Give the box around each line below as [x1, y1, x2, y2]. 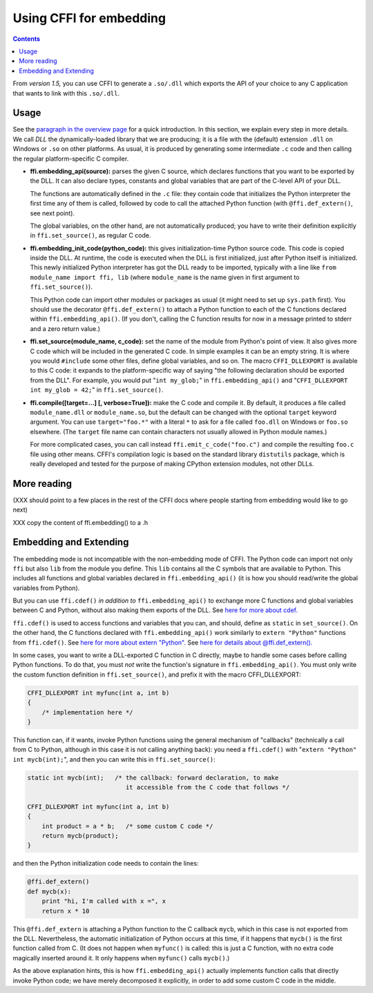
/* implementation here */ [41, 708, 134, 716]
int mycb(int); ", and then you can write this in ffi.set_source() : [12, 755, 216, 763]
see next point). [30, 208, 75, 217]
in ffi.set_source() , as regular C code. [30, 231, 151, 240]
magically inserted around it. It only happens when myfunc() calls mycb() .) [12, 954, 230, 962]
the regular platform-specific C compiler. [12, 154, 129, 163]
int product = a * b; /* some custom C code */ [41, 822, 213, 830]
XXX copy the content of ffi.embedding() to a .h [12, 518, 149, 526]
